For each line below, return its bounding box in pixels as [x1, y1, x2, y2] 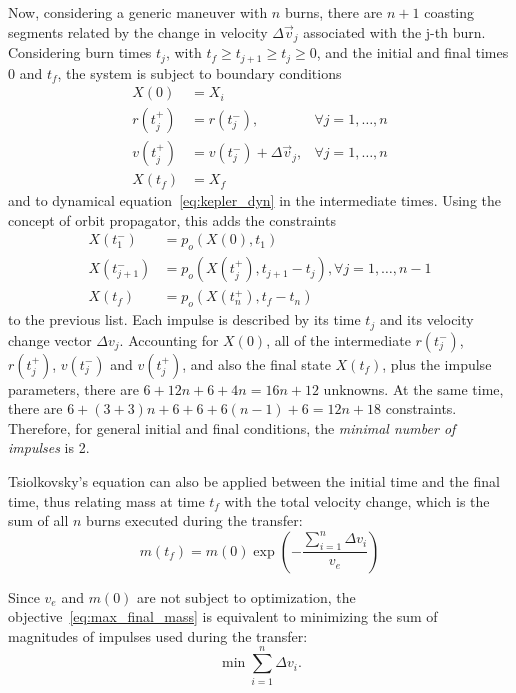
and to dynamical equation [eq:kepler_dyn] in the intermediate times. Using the [8, 190, 501, 211]
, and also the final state [182, 353, 331, 374]
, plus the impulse [382, 353, 492, 374]
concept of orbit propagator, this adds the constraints [8, 209, 336, 230]
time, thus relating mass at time [8, 490, 205, 511]
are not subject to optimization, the [137, 586, 356, 607]
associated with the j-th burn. [303, 21, 486, 42]
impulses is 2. [8, 437, 90, 458]
